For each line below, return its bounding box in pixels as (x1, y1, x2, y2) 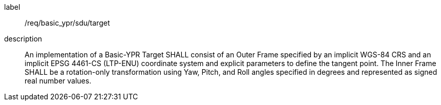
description (4, 34, 43, 43)
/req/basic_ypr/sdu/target (25, 18, 110, 27)
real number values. (25, 76, 92, 85)
